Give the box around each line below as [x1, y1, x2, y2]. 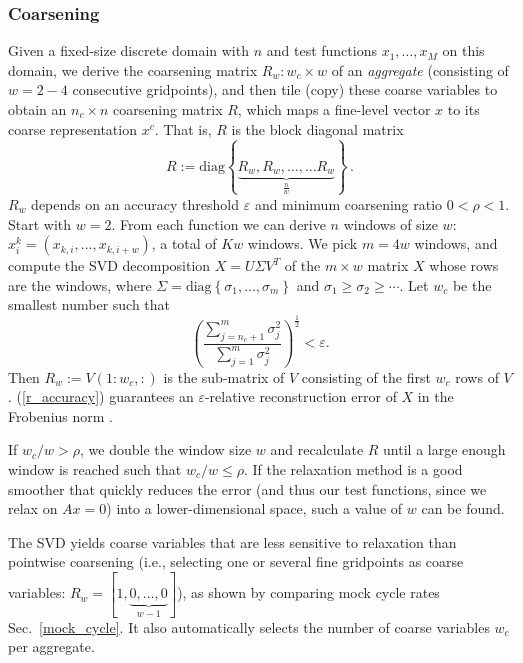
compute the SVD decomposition [8, 255, 211, 276]
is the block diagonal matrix [231, 118, 404, 139]
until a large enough [383, 439, 506, 460]
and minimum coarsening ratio [254, 193, 443, 214]
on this [442, 40, 485, 61]
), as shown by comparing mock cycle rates [177, 582, 440, 603]
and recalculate [270, 439, 364, 460]
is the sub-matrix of [163, 366, 285, 387]
